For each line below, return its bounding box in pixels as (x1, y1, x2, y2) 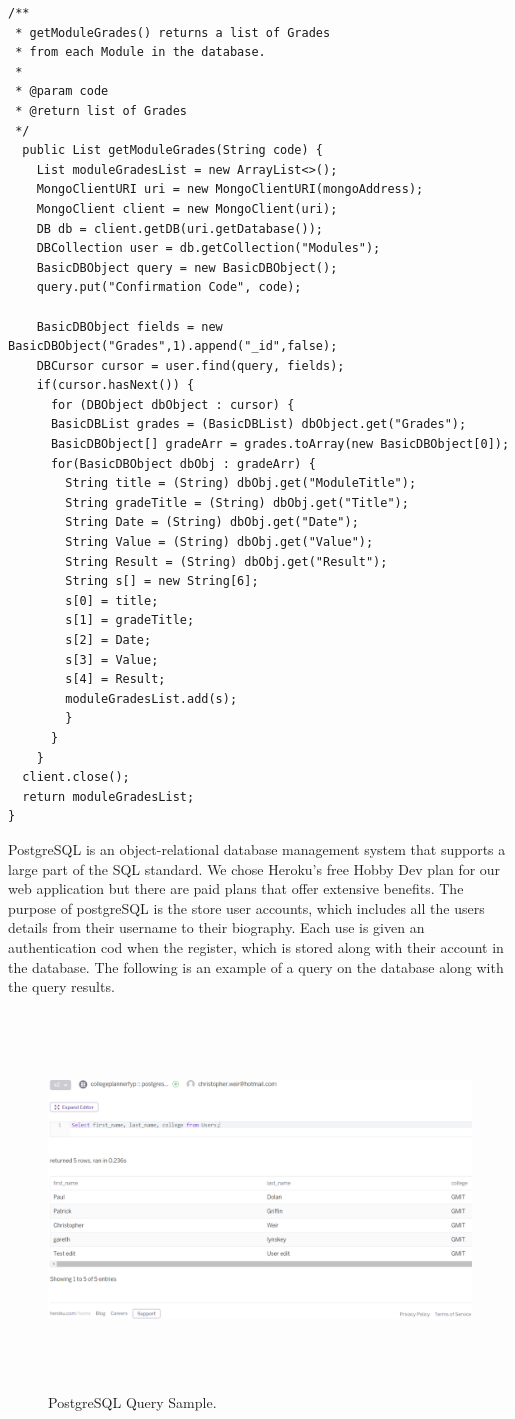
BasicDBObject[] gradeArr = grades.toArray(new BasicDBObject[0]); (50, 437, 510, 452)
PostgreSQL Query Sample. (48, 1392, 217, 1413)
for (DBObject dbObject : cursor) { (50, 397, 295, 412)
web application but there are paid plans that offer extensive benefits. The (8, 878, 464, 899)
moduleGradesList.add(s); (65, 691, 238, 706)
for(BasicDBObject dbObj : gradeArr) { (50, 456, 316, 471)
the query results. (8, 976, 115, 997)
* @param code (15, 84, 109, 99)
